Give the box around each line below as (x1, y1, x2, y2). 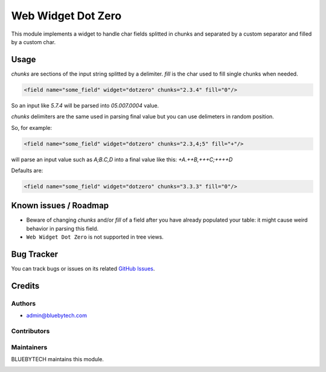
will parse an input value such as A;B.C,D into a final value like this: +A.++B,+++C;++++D (11, 156, 233, 163)
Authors (11, 299, 36, 307)
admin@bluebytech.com (26, 312, 88, 319)
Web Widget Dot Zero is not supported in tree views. (26, 233, 164, 241)
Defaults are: (11, 167, 43, 174)
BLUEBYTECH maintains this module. (11, 355, 104, 362)
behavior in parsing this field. (26, 225, 99, 232)
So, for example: (11, 124, 53, 131)
